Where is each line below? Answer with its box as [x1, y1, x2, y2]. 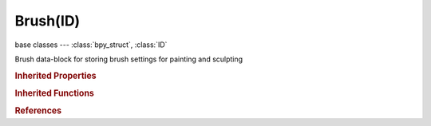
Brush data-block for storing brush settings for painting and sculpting [14, 54, 243, 64]
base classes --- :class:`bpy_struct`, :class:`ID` [14, 40, 168, 49]
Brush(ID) [14, 12, 81, 30]
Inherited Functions [14, 88, 95, 99]
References [14, 105, 62, 116]
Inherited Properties [14, 70, 97, 81]
